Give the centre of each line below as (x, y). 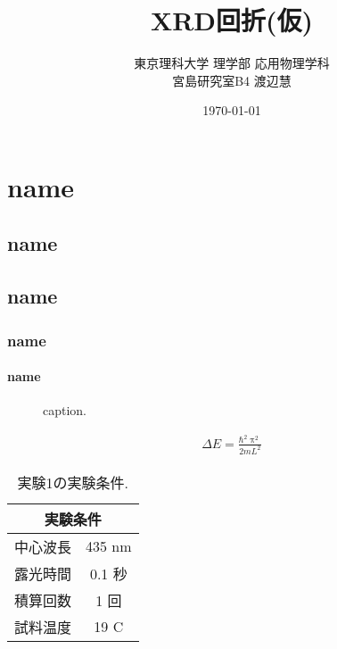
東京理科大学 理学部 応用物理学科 (232, 63)
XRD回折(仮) (232, 20)
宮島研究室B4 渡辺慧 (232, 80)
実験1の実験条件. (73, 482)
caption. (65, 410)
